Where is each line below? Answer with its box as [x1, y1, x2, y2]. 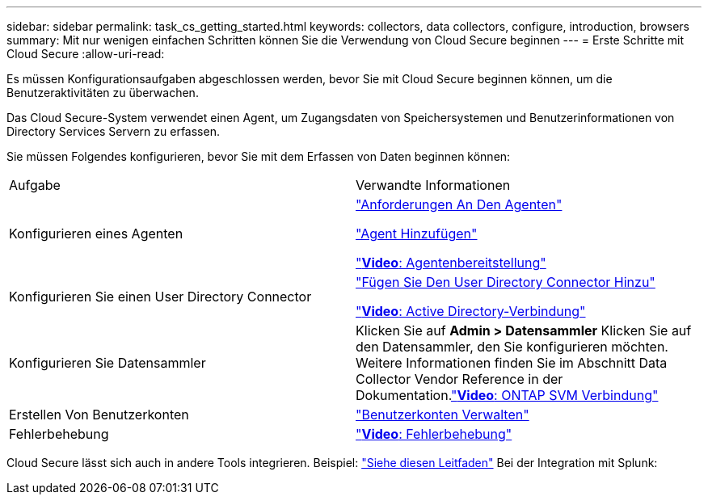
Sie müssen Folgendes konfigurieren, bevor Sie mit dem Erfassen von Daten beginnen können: [6, 149, 511, 163]
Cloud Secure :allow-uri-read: [6, 47, 165, 61]
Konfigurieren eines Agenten [9, 225, 183, 242]
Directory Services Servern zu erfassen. [6, 124, 220, 138]
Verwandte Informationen [356, 177, 511, 193]
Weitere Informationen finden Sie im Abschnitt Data [356, 355, 668, 371]
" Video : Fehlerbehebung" [356, 426, 512, 442]
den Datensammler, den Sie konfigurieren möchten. [356, 339, 668, 355]
